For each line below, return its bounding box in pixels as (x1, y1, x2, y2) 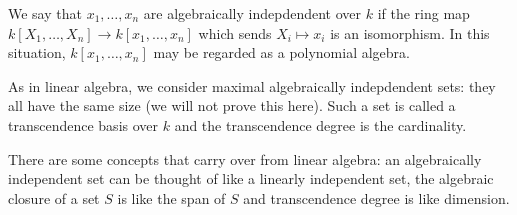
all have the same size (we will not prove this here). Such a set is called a (8, 95, 456, 116)
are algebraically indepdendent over (143, 3, 362, 23)
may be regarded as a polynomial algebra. (153, 42, 411, 63)
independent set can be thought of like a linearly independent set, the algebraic (8, 168, 494, 189)
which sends (198, 22, 272, 43)
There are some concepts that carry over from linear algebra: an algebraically (8, 148, 482, 169)
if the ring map (377, 3, 470, 23)
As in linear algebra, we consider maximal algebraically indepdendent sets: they (8, 75, 496, 96)
